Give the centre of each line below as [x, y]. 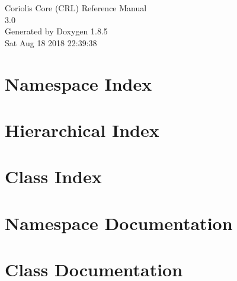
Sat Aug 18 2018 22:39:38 [51, 42]
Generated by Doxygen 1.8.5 [56, 31]
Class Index [53, 176]
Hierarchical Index [82, 130]
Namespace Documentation [119, 223]
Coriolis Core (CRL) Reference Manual [76, 8]
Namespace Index [79, 83]
